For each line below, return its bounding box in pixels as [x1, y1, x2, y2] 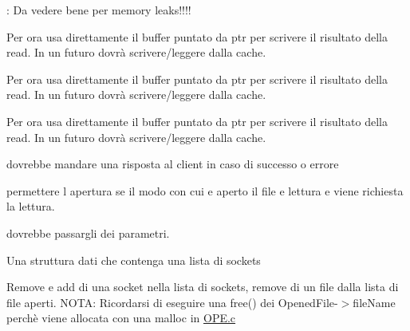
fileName [353, 294, 396, 310]
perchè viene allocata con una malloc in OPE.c [6, 309, 236, 326]
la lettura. [6, 198, 55, 215]
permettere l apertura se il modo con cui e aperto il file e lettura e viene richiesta [6, 182, 404, 199]
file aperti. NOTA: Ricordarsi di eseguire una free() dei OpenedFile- [6, 294, 338, 310]
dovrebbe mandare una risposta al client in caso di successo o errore [6, 156, 339, 172]
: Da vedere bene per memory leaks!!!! [6, 2, 191, 18]
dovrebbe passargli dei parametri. [6, 224, 170, 241]
